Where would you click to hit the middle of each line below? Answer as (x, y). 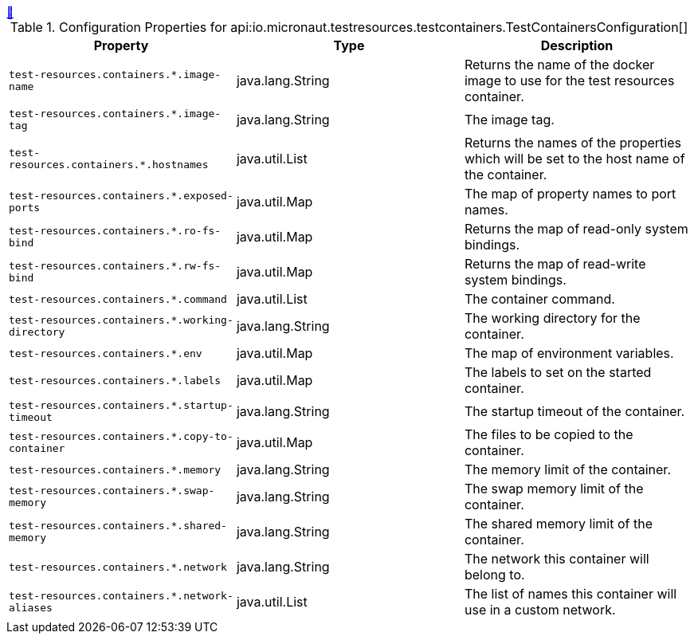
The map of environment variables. (569, 353)
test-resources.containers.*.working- (121, 320)
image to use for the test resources (569, 80)
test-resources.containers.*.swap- (112, 491)
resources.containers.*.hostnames (109, 165)
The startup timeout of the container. (574, 411)
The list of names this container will (570, 594)
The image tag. (509, 120)
